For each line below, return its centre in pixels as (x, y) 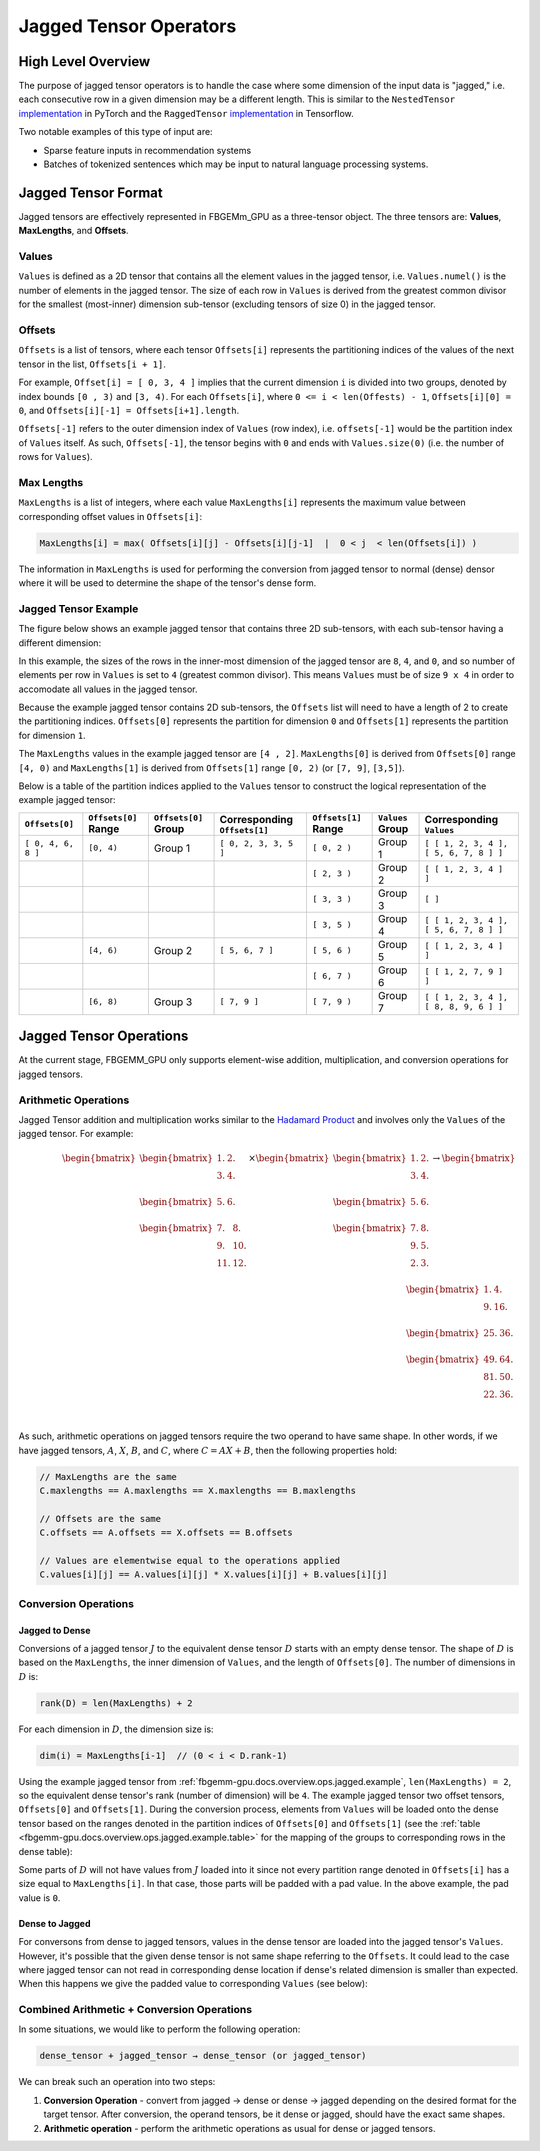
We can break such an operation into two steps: (117, 2082)
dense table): (46, 1851)
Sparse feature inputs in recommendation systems (147, 150)
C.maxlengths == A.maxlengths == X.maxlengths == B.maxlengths (198, 1491)
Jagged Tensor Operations (103, 1036)
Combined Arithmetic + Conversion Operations (135, 2010)
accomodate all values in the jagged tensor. (108, 689)
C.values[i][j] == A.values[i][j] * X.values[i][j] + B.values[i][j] (213, 1574)
